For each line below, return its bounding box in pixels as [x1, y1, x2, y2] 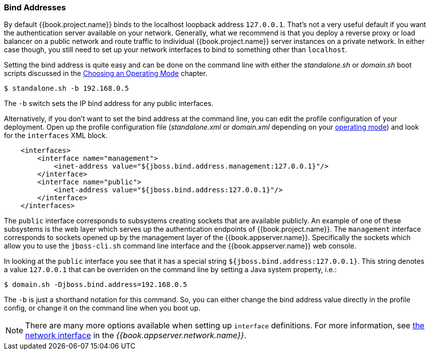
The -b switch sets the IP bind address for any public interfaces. [4, 99, 214, 108]
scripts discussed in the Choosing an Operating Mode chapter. [4, 69, 207, 78]
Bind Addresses [4, 2, 66, 12]
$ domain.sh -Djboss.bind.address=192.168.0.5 [4, 281, 187, 289]
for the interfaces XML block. [4, 131, 108, 140]
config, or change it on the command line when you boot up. [4, 304, 200, 313]
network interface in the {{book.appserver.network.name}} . [25, 330, 247, 341]
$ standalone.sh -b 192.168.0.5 [4, 84, 129, 93]
